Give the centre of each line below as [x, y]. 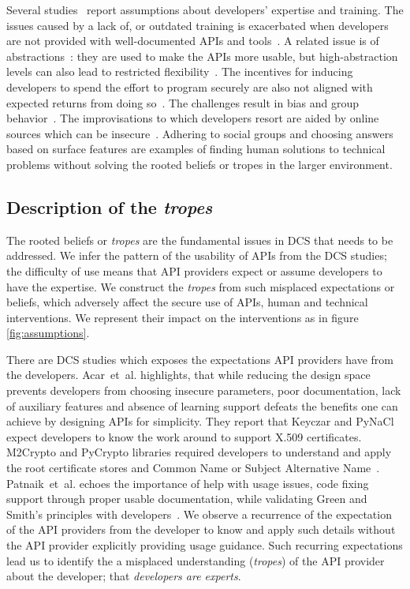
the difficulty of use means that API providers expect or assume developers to [194, 270]
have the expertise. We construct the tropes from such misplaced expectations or [201, 286]
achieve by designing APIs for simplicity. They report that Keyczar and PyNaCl [200, 421]
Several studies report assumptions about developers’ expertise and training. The [205, 9]
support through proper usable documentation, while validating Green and [187, 499]
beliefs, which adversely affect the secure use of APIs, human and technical [187, 302]
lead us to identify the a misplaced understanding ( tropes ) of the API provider [196, 560]
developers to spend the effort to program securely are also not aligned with [190, 86]
